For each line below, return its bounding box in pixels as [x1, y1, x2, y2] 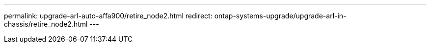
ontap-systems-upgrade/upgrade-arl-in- [214, 12, 347, 20]
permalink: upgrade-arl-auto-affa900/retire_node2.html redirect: [4, 12, 213, 20]
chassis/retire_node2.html [4, 20, 88, 28]
